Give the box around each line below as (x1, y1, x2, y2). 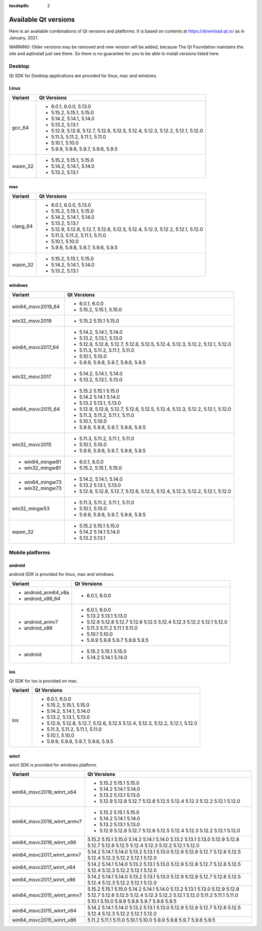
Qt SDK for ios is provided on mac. (9, 678, 78, 684)
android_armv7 (24, 619, 58, 625)
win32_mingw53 (12, 505, 50, 512)
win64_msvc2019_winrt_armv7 (12, 818, 82, 825)
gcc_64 (12, 124, 29, 131)
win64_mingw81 (24, 458, 61, 465)
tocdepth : (9, 3, 30, 8)
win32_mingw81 (24, 464, 61, 471)
